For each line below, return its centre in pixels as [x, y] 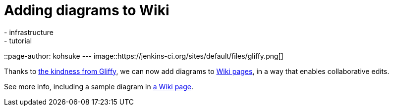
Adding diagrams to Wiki [87, 10]
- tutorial [18, 40]
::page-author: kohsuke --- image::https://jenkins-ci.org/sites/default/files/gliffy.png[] [144, 56]
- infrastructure [29, 32]
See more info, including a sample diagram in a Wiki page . [99, 86]
